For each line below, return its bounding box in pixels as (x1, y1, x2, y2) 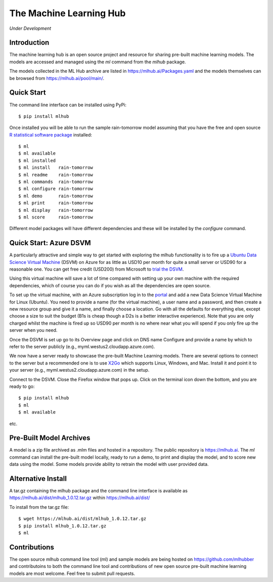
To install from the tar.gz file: (9, 504, 69, 510)
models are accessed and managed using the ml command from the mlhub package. (9, 59, 187, 65)
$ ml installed (18, 157, 56, 163)
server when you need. (9, 327, 58, 333)
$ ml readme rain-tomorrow (18, 172, 94, 177)
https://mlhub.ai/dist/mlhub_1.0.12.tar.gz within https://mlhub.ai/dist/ (9, 495, 150, 501)
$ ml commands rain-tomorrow (18, 179, 94, 185)
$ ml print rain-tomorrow (18, 200, 94, 206)
